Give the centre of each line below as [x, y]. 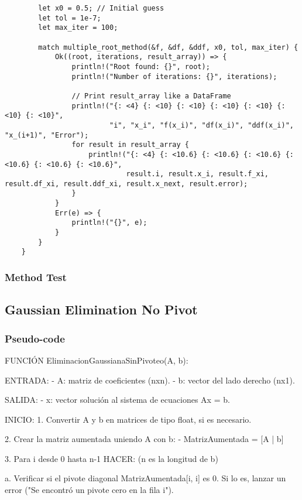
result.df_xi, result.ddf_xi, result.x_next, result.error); [126, 184]
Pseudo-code [35, 338]
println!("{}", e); [109, 223]
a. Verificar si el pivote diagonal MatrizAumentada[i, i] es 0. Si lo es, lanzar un [145, 478]
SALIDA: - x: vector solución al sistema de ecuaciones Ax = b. [117, 400]
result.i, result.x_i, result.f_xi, [198, 174]
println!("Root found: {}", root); [141, 66]
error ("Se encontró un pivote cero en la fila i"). [89, 490]
